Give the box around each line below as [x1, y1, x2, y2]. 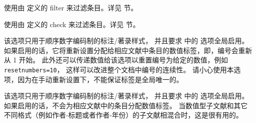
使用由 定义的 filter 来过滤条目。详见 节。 [4, 2, 138, 12]
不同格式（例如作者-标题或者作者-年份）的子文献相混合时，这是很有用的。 [4, 110, 243, 120]
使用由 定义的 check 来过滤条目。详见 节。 [4, 19, 140, 29]
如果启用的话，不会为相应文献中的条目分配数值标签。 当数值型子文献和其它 [4, 100, 248, 110]
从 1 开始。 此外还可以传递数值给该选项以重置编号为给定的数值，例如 [4, 55, 228, 65]
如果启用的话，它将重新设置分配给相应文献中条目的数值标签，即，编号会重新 [4, 45, 252, 55]
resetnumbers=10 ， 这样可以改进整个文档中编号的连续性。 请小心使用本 [4, 64, 234, 74]
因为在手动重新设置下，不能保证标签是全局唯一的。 [17, 74, 183, 84]
